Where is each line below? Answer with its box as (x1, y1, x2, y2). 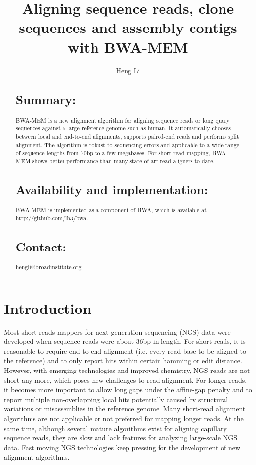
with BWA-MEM (68, 36, 188, 57)
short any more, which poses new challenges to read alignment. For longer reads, (4, 374, 247, 385)
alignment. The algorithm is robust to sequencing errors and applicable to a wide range (15, 140, 240, 149)
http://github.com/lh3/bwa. (15, 214, 88, 222)
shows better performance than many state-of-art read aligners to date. (32, 156, 215, 165)
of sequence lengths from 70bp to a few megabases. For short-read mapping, (15, 149, 210, 157)
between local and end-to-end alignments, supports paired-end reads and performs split (15, 132, 239, 140)
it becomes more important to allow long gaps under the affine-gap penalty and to (4, 384, 252, 395)
